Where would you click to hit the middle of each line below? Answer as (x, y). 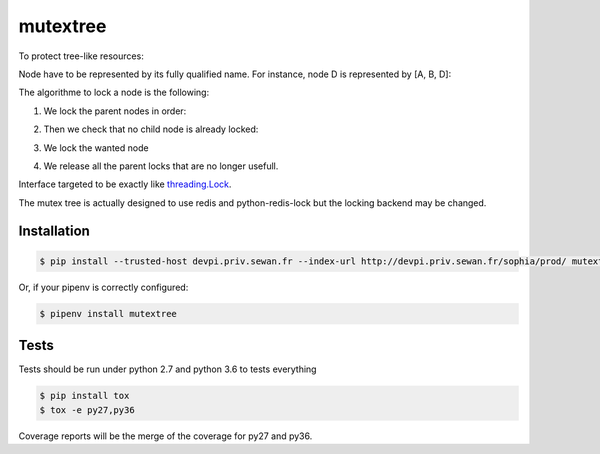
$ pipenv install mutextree (108, 313)
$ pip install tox (84, 396)
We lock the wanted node (96, 147)
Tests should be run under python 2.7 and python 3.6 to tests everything (167, 369)
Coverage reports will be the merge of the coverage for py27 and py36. (165, 436)
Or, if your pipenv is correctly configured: (103, 287)
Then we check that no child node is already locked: (151, 129)
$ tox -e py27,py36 (87, 409)
